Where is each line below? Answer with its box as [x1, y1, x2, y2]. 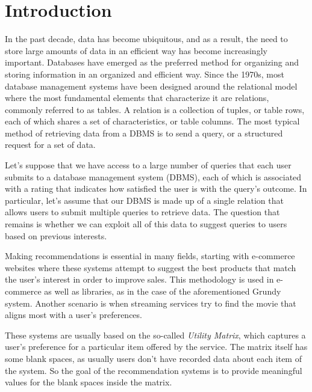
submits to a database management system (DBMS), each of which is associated [5, 170, 302, 183]
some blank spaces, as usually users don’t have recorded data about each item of [5, 352, 302, 364]
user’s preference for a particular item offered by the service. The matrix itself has [5, 340, 308, 353]
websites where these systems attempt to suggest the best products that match [5, 261, 296, 274]
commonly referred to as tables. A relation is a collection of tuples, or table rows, [5, 103, 305, 115]
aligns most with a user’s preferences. [5, 308, 142, 321]
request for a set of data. [5, 138, 96, 151]
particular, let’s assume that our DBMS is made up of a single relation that [5, 194, 284, 206]
